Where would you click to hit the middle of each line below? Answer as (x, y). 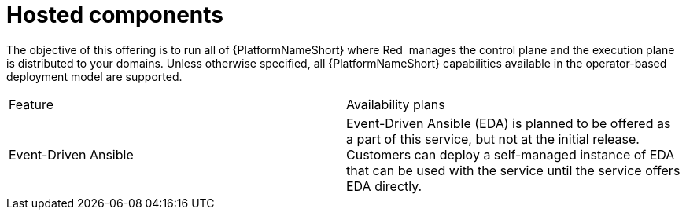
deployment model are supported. (94, 76)
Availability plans (396, 104)
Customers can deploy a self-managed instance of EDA (511, 154)
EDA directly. (384, 186)
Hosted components (115, 15)
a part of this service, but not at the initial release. (493, 139)
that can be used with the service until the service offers (513, 170)
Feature (31, 104)
